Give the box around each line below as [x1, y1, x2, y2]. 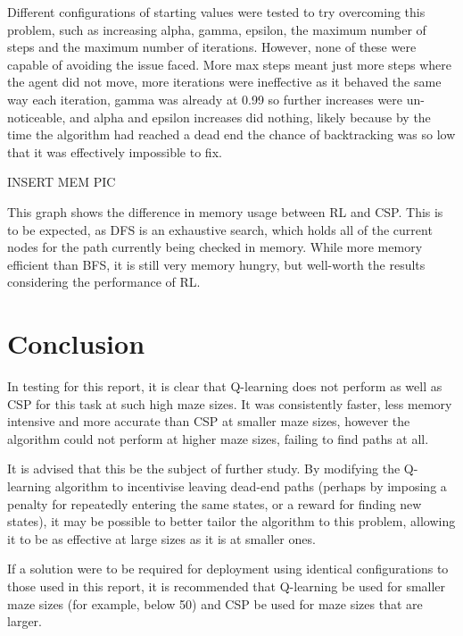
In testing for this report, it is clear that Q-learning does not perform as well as [7, 377, 442, 396]
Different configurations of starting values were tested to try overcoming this [7, 3, 426, 21]
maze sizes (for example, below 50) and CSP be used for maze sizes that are [7, 594, 423, 613]
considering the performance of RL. [7, 272, 201, 291]
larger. [7, 612, 42, 631]
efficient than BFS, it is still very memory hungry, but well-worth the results [7, 255, 426, 273]
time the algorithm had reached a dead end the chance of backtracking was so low [7, 125, 456, 144]
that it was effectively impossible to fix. [7, 142, 222, 161]
